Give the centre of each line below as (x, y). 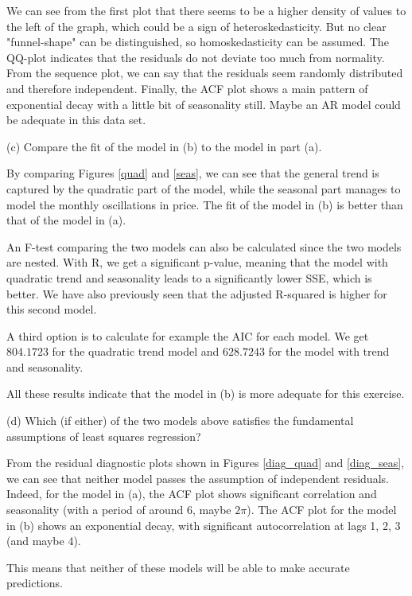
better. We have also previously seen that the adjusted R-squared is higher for (197, 293)
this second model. (52, 309)
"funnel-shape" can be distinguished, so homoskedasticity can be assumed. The (198, 42)
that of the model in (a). (66, 220)
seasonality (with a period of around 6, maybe (119, 510)
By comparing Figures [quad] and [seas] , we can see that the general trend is (193, 173)
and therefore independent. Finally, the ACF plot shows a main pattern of (187, 88)
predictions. (35, 583)
